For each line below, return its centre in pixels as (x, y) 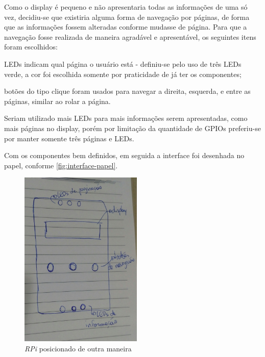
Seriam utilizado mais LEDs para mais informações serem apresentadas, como (126, 118)
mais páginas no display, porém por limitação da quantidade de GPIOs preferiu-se (132, 128)
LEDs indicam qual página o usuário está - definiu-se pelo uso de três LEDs (123, 63)
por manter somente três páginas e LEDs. (69, 138)
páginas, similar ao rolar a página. (57, 101)
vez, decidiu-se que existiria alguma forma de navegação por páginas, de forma (127, 17)
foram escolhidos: (31, 47)
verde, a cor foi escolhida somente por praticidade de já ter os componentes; (123, 74)
